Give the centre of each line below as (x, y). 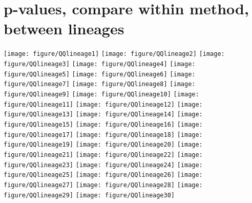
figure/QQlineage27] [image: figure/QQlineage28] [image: (103, 185)
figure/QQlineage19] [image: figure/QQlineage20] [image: (103, 145)
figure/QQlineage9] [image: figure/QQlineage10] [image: (101, 94)
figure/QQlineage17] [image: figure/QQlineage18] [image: (103, 135)
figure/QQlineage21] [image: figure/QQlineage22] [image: (103, 155)
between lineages (64, 28)
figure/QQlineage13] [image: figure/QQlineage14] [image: (103, 115)
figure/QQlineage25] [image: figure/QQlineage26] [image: (103, 175)
